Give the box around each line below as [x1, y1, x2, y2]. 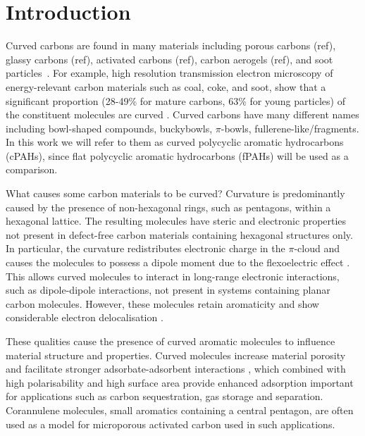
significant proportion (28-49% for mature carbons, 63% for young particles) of [6, 93, 345, 108]
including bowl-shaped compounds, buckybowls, [6, 120, 213, 135]
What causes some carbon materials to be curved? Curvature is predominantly [6, 186, 345, 201]
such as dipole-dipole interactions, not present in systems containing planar [6, 282, 330, 297]
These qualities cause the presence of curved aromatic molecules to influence [6, 334, 335, 348]
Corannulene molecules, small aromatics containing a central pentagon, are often [6, 402, 354, 417]
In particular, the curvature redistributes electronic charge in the [6, 241, 285, 256]
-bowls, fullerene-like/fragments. [221, 120, 359, 135]
